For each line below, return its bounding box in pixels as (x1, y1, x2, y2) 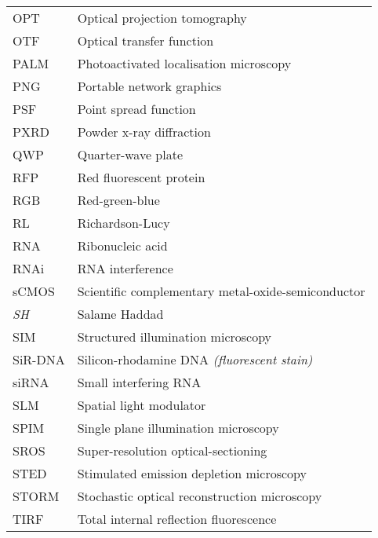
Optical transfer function (77, 31, 214, 49)
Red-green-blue (77, 191, 160, 209)
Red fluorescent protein (77, 168, 205, 186)
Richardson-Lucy (77, 214, 170, 232)
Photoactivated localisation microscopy (77, 54, 292, 72)
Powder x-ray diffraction (77, 123, 211, 141)
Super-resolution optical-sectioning (77, 441, 267, 459)
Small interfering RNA (77, 373, 202, 391)
